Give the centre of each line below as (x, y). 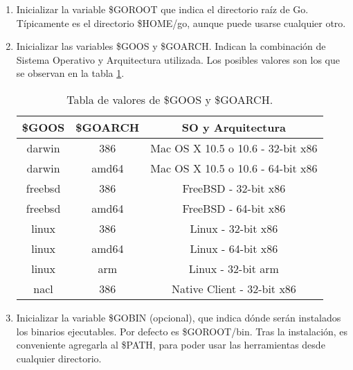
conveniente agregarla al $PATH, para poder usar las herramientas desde (171, 345)
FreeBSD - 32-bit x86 (234, 188)
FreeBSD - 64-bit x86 (234, 208)
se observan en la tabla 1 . (70, 73)
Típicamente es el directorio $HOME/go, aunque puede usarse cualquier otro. (181, 23)
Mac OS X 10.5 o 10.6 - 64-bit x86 (234, 168)
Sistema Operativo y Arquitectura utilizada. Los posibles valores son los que (178, 59)
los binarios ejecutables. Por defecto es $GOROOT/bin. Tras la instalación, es (182, 331)
